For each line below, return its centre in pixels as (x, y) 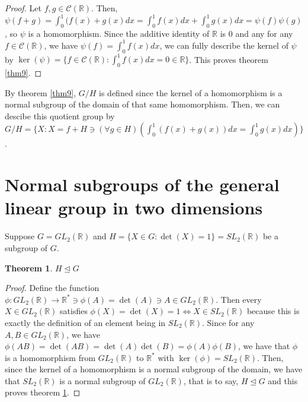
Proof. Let (23, 8)
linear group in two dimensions (134, 208)
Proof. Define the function (52, 288)
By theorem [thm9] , (41, 92)
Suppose (20, 236)
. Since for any (228, 322)
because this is (273, 311)
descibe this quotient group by (60, 115)
